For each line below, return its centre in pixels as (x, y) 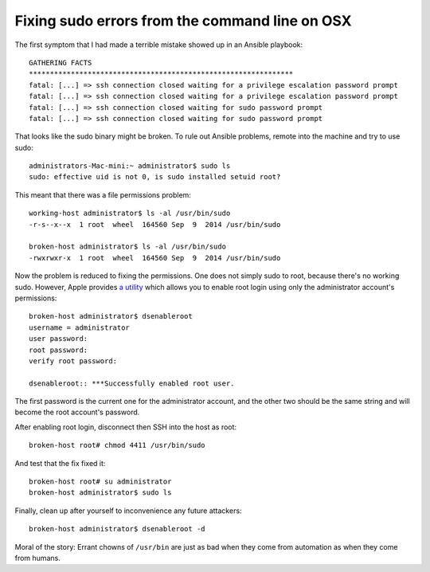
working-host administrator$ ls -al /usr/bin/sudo (130, 214)
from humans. (38, 558)
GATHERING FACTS (61, 63)
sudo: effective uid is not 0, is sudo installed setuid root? (155, 177)
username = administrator (80, 327)
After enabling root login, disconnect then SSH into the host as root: (126, 427)
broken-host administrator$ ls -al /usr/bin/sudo (128, 247)
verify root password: (73, 361)
